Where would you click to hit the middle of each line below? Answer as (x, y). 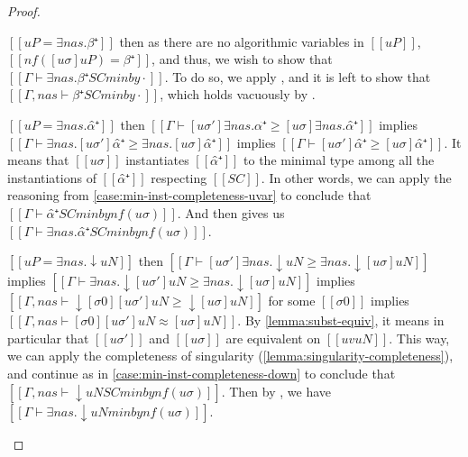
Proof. (24, 11)
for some (292, 301)
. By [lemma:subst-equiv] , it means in (341, 320)
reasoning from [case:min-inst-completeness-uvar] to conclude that (189, 195)
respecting (179, 177)
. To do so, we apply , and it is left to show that (298, 76)
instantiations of (52, 177)
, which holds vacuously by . (238, 94)
